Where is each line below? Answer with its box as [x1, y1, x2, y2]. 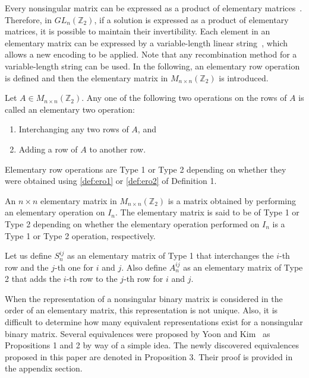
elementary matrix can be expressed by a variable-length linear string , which [5, 36, 288, 49]
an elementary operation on [5, 206, 105, 218]
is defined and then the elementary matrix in [5, 71, 168, 84]
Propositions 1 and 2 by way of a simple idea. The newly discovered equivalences [5, 339, 299, 351]
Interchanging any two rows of [18, 123, 129, 135]
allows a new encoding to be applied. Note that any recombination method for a [5, 48, 297, 61]
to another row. [89, 142, 146, 155]
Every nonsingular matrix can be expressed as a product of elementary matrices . [5, 2, 302, 14]
